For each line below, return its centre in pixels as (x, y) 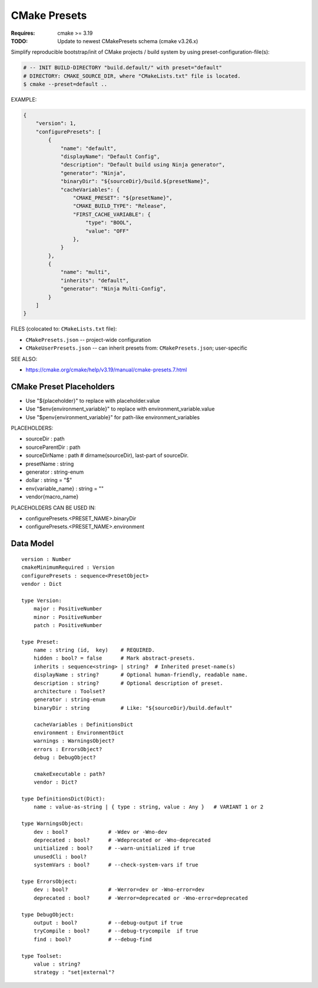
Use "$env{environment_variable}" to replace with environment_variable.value (120, 409)
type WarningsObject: (52, 824)
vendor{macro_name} (52, 497)
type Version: (42, 600)
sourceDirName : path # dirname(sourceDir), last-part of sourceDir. (107, 455)
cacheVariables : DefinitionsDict (83, 724)
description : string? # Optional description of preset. (128, 683)
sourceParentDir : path (53, 447)
